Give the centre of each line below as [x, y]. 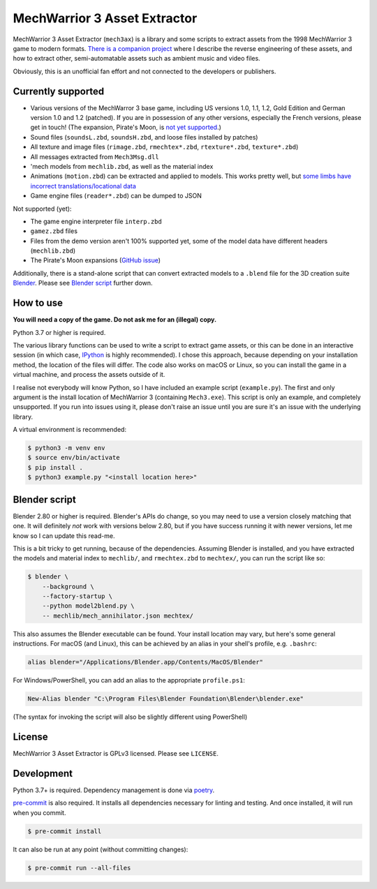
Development [43, 774]
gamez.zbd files [54, 231]
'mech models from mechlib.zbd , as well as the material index [122, 166]
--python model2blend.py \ [89, 606]
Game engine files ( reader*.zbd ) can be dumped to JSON [116, 196]
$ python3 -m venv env [66, 448]
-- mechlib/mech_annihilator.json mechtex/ [118, 615]
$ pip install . [56, 467]
